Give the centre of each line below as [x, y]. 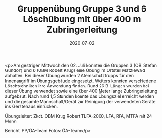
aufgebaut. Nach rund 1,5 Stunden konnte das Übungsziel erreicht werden [80, 96]
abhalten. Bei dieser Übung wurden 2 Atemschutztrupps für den [70, 75]
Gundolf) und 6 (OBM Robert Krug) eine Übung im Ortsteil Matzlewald [75, 70]
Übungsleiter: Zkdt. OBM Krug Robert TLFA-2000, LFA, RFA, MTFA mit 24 [79, 116]
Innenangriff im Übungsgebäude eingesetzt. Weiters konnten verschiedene [81, 81]
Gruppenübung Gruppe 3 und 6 [82, 9]
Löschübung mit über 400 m [82, 19]
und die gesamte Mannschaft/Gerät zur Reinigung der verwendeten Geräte [80, 101]
